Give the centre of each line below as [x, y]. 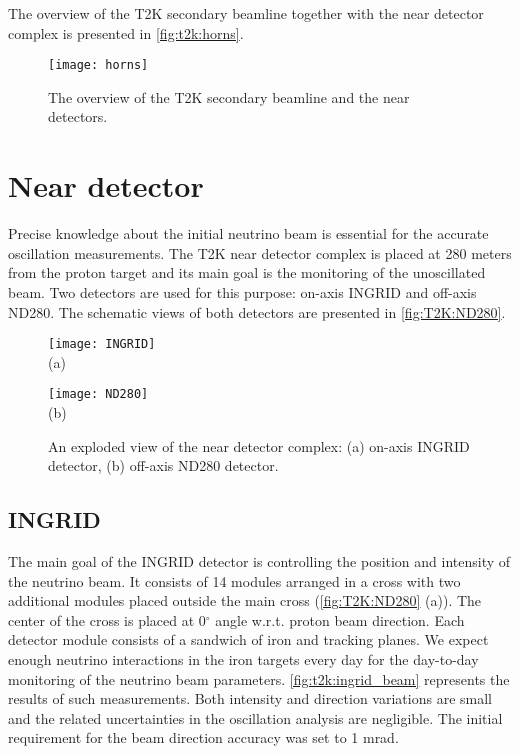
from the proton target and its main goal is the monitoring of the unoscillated [247, 272]
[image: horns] [98, 65]
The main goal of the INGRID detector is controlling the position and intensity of [259, 561]
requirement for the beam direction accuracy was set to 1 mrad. [203, 737]
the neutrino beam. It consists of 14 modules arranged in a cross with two [234, 580]
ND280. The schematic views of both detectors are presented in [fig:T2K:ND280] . [257, 311]
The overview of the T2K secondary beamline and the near [229, 96]
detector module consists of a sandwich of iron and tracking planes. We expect [248, 639]
